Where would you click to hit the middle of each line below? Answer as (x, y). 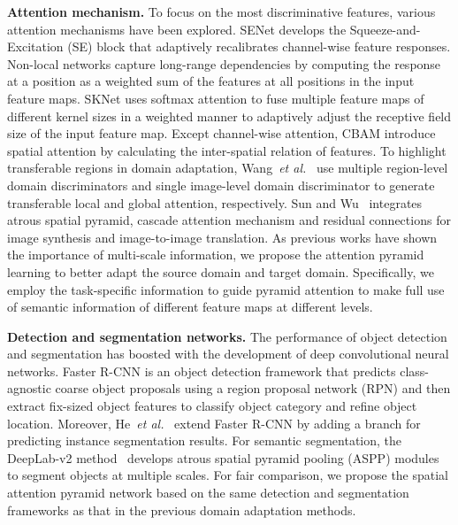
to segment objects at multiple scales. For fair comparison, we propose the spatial (228, 475)
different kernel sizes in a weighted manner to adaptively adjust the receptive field (229, 116)
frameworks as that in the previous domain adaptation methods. (182, 510)
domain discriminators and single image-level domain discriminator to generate (221, 185)
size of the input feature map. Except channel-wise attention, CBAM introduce (221, 133)
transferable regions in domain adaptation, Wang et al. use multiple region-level (228, 168)
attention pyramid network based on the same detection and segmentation (208, 493)
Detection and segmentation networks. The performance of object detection (227, 336)
